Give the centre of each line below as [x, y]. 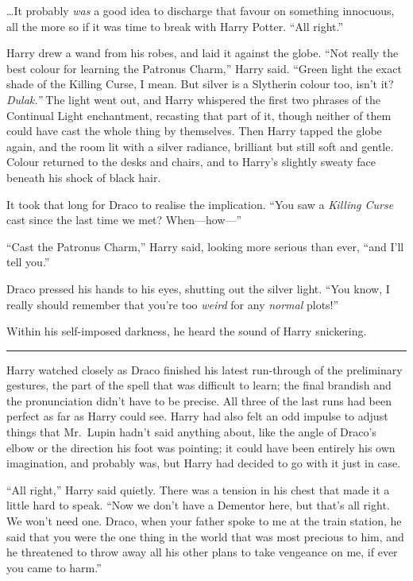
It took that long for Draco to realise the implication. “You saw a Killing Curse [200, 204]
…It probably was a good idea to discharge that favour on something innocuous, [201, 10]
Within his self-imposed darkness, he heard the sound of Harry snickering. [187, 331]
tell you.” [28, 262]
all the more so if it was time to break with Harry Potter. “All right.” [175, 26]
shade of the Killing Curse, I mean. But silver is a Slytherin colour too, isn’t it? [200, 84]
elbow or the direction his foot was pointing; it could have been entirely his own [201, 447]
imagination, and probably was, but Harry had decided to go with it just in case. [204, 463]
